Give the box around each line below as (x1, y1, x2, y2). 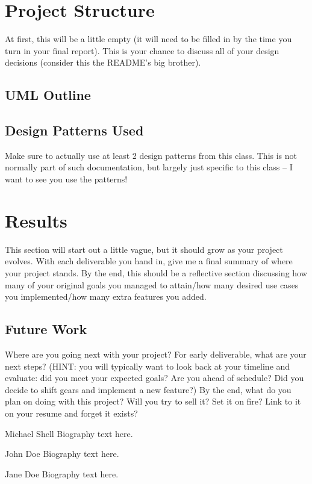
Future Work (5, 320, 87, 338)
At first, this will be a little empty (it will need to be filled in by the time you (5, 33, 292, 45)
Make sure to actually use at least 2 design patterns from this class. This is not (5, 149, 298, 161)
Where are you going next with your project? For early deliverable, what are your (5, 347, 307, 360)
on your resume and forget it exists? (5, 406, 138, 419)
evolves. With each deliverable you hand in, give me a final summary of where (5, 255, 293, 267)
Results (5, 208, 67, 232)
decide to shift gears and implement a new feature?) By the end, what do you (5, 383, 292, 396)
